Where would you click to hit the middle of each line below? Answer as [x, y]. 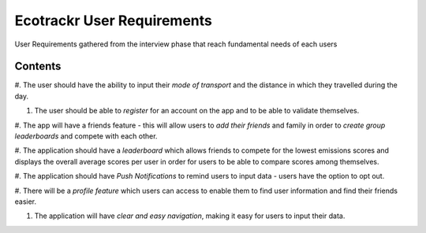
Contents [38, 67]
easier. [26, 202]
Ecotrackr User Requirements [114, 20]
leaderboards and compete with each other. [86, 136]
